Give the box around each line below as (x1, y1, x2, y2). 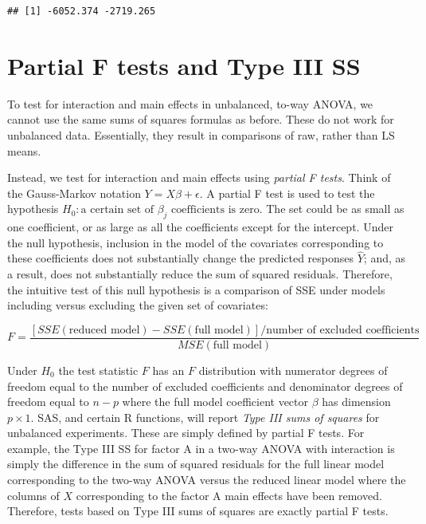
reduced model (68, 324, 140, 336)
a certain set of (80, 204, 154, 216)
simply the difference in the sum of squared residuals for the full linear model (7, 455, 385, 472)
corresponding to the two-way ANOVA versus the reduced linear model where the (7, 471, 406, 488)
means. (7, 142, 41, 159)
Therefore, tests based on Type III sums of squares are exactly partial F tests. (7, 502, 389, 519)
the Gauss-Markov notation (7, 184, 141, 201)
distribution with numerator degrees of (198, 361, 388, 378)
